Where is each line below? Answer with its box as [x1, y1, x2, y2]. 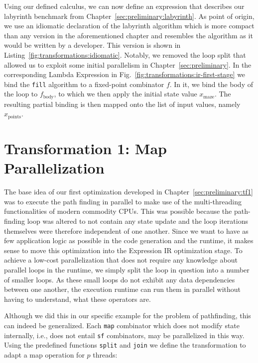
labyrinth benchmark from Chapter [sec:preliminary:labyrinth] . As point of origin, [4, 10, 255, 21]
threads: [93, 349, 118, 360]
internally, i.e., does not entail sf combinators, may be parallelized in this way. [4, 330, 245, 340]
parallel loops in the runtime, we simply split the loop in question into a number [4, 264, 250, 274]
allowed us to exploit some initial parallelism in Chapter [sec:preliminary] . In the [4, 59, 252, 70]
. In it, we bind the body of [169, 79, 253, 89]
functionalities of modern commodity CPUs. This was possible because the [4, 206, 232, 216]
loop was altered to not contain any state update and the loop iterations [27, 216, 248, 226]
